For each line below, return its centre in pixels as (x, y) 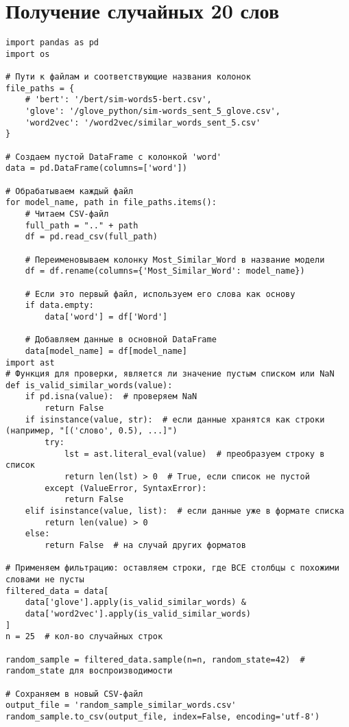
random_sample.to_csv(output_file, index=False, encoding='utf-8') (163, 716)
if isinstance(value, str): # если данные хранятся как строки (175, 419)
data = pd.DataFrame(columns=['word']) (96, 168)
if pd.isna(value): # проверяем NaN (111, 397)
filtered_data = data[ (57, 591)
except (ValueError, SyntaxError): (126, 488)
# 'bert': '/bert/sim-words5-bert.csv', (118, 100)
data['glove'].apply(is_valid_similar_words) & (135, 603)
